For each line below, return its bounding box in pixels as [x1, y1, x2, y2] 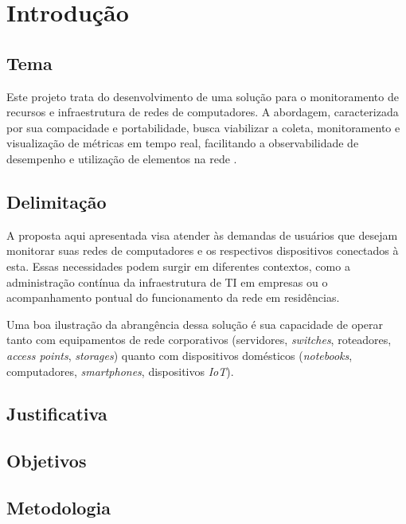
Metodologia [6, 495, 111, 520]
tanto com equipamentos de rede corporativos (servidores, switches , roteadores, [6, 331, 392, 348]
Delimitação [6, 189, 107, 213]
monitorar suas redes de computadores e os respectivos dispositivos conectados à [6, 242, 399, 259]
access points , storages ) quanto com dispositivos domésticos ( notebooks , [6, 346, 353, 363]
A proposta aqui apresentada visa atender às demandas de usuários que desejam [6, 226, 398, 243]
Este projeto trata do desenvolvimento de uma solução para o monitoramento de [6, 88, 399, 104]
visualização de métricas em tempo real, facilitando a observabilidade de [6, 135, 359, 151]
